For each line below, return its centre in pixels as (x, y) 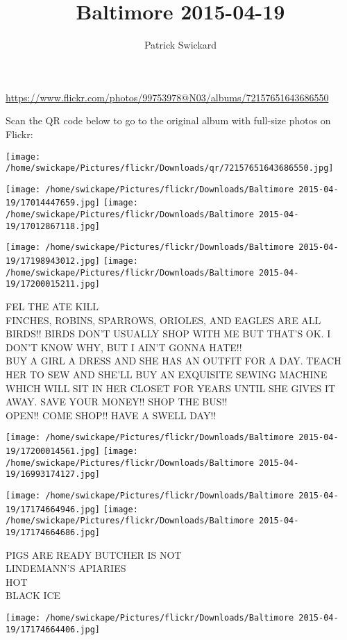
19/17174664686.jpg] (53, 532)
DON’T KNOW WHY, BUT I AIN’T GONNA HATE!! (124, 347)
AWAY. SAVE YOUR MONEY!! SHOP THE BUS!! (117, 402)
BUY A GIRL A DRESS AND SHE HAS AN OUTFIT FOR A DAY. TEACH (173, 361)
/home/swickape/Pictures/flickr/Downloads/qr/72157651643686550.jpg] (170, 168)
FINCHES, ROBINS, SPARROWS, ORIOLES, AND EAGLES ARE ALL (163, 320)
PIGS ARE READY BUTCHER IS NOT (94, 554)
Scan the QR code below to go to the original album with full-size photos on (168, 120)
